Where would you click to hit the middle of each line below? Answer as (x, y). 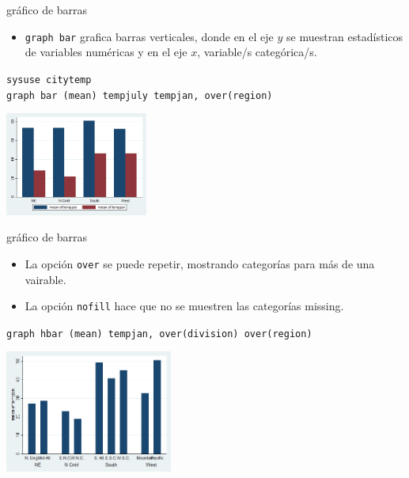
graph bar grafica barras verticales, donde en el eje (149, 36)
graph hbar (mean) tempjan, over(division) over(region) (159, 334)
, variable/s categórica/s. (257, 52)
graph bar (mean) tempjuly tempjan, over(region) (140, 95)
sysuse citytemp (49, 80)
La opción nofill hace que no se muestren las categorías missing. (184, 306)
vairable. (45, 279)
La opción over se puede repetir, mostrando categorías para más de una (200, 263)
